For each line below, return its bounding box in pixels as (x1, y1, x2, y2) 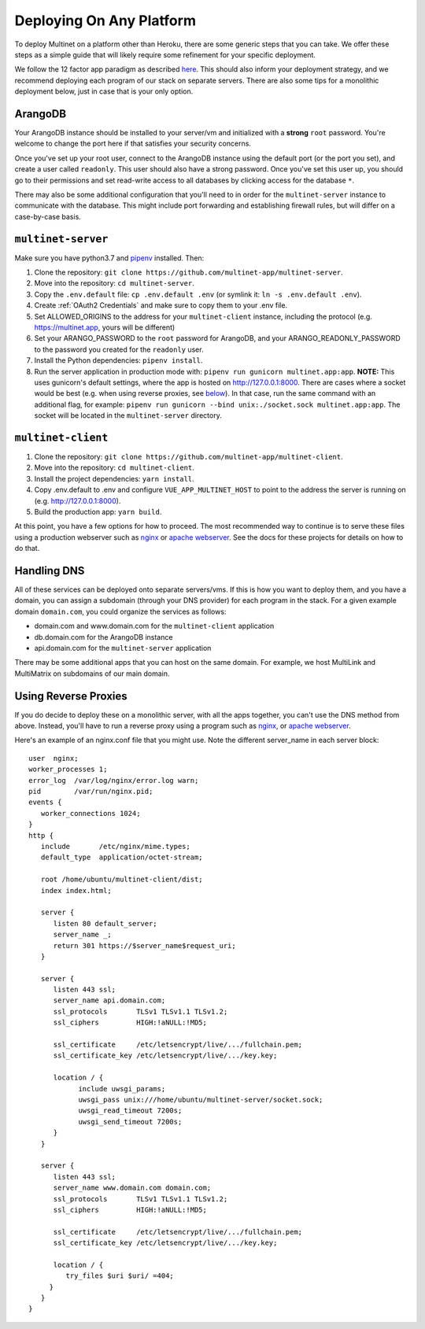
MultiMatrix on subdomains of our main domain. (14, 669, 170, 678)
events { (28, 798, 62, 807)
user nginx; (28, 754, 79, 762)
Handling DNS (14, 563, 85, 578)
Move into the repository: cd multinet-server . (34, 279, 194, 288)
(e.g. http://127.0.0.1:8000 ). (34, 496, 121, 505)
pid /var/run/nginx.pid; (28, 787, 153, 796)
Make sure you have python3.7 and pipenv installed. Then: (14, 253, 205, 263)
